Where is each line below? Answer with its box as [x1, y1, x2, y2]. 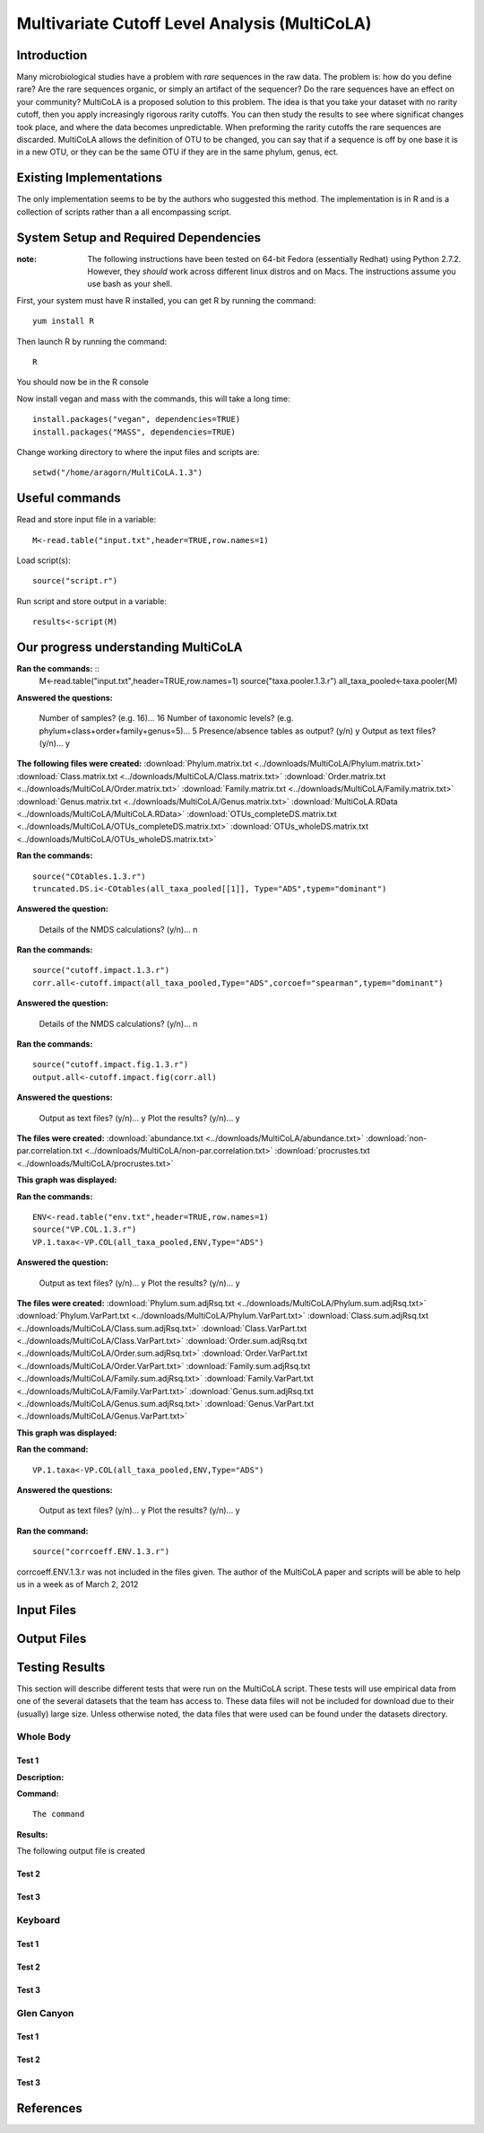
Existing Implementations [16, 171, 163, 186]
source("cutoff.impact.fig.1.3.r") [32, 1059, 189, 1070]
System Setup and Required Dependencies [16, 230, 262, 245]
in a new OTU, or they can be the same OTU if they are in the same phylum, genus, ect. [16, 146, 339, 157]
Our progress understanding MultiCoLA [16, 639, 243, 654]
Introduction [16, 48, 88, 63]
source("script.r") [32, 575, 118, 586]
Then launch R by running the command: [16, 336, 168, 347]
